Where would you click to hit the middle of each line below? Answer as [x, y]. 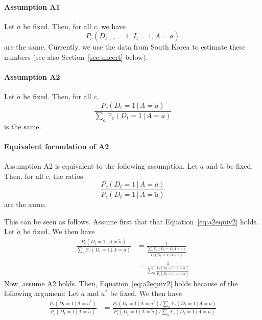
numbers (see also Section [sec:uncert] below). [76, 56]
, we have [111, 26]
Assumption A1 [32, 6]
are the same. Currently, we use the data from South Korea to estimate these [125, 47]
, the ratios [66, 176]
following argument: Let [42, 293]
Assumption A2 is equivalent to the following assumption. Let [101, 166]
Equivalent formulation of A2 [57, 146]
